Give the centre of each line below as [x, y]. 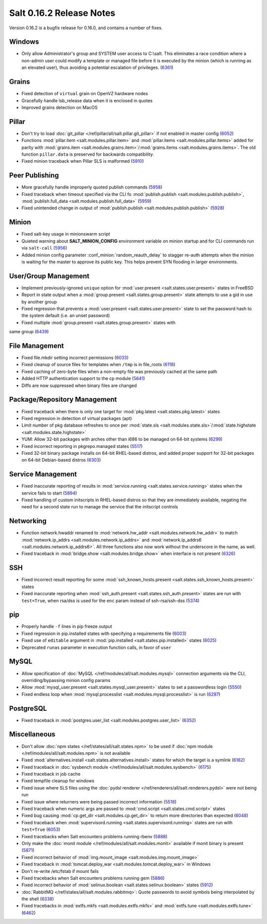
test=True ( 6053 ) [41, 830]
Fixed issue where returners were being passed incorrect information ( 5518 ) [99, 801]
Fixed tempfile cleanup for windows [58, 781]
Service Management [43, 474]
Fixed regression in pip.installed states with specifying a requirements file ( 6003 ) [104, 633]
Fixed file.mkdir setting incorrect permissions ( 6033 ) [75, 358]
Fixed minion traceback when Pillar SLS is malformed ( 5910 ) [83, 161]
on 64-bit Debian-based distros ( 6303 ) [61, 460]
